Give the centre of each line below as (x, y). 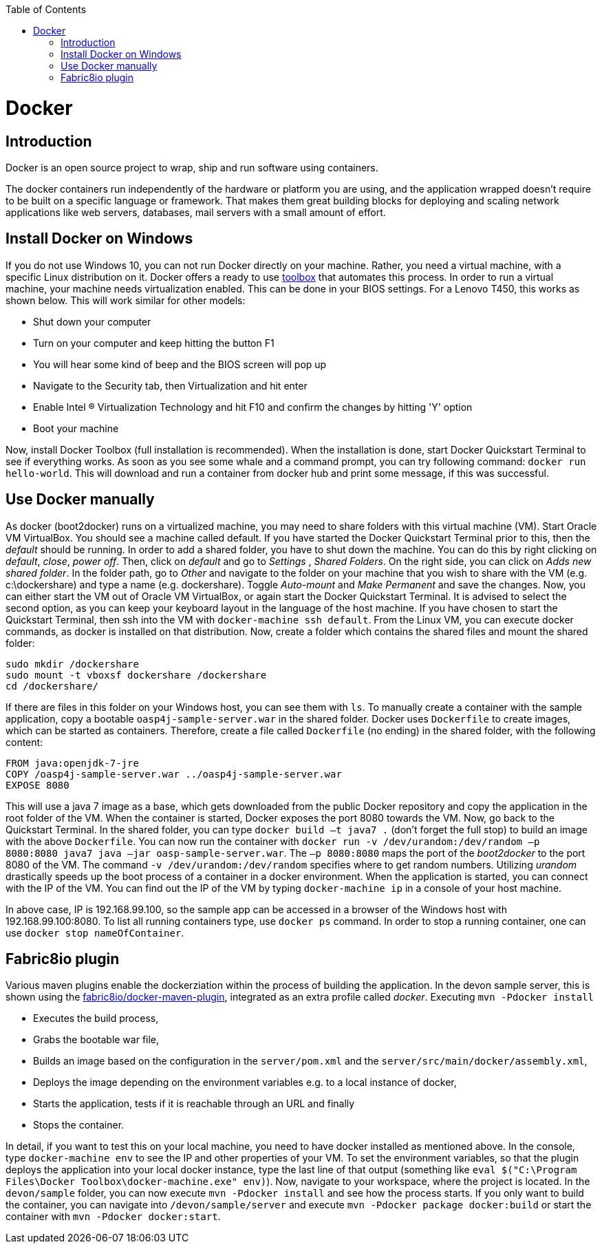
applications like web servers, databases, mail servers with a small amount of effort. (196, 212)
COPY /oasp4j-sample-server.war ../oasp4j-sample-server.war (174, 774)
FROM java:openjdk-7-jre (72, 763)
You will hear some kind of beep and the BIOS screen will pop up (180, 364)
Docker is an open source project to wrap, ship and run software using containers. (192, 167)
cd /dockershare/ (52, 686)
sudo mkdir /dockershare (72, 664)
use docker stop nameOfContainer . (95, 932)
